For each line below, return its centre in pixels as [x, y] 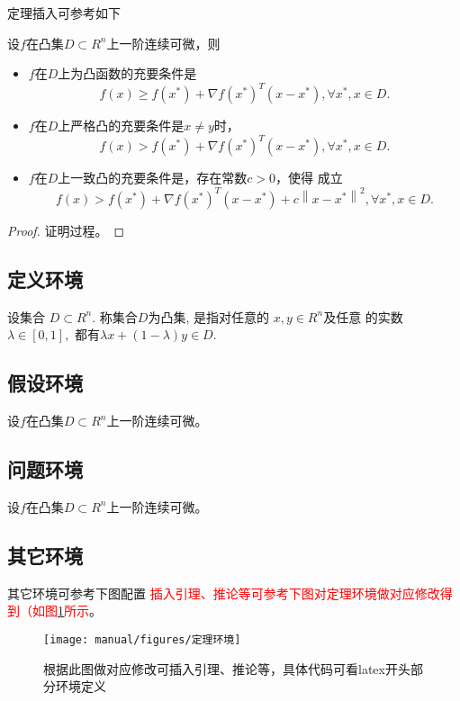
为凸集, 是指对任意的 [208, 316]
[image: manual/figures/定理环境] [142, 639]
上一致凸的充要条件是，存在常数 [153, 178]
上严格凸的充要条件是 [121, 126]
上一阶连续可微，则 [163, 43]
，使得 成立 [309, 178]
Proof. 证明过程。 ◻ [66, 230]
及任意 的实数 [363, 316]
